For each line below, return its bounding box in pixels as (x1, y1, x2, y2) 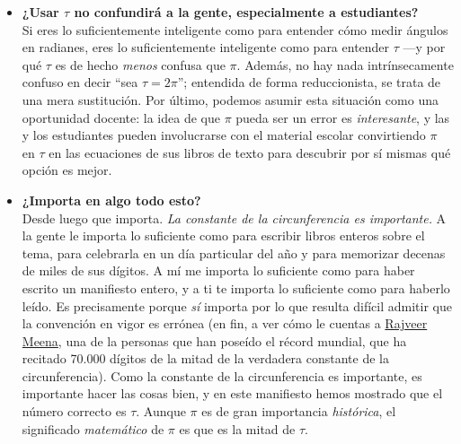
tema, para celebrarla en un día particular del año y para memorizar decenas (22, 243, 446, 262)
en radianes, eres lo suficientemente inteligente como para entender (22, 38, 390, 57)
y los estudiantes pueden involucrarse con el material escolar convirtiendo (22, 126, 426, 144)
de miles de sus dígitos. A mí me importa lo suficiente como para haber (22, 261, 415, 280)
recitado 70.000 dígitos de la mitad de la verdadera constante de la (22, 349, 389, 368)
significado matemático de (22, 419, 164, 438)
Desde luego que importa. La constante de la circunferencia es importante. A (22, 208, 447, 227)
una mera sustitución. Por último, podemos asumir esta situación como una (22, 90, 439, 109)
